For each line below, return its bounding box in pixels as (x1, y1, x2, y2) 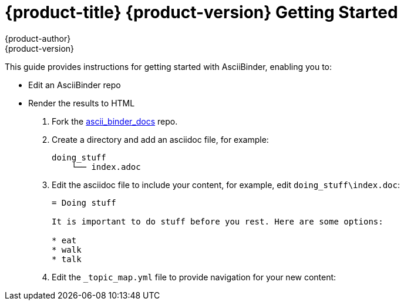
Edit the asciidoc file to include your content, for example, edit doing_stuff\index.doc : (52, 179, 400, 190)
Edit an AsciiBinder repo (28, 79, 121, 90)
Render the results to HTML (28, 98, 135, 108)
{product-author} (5, 33, 71, 43)
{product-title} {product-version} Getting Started (5, 2, 398, 22)
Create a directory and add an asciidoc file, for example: (52, 134, 269, 145)
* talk (52, 254, 82, 264)
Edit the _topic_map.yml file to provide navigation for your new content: (52, 272, 336, 282)
